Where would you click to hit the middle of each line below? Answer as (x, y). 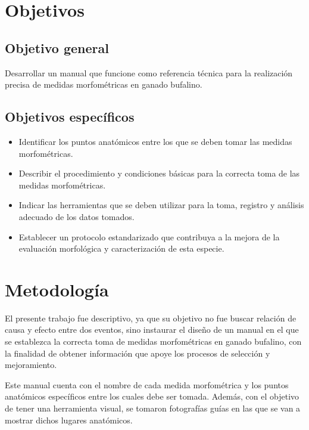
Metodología (57, 289)
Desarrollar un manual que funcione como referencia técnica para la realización (149, 72)
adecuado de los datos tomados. (77, 216)
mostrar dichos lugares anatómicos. (69, 420)
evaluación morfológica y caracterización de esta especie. (121, 248)
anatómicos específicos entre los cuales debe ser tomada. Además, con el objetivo (152, 396)
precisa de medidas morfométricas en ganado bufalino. (104, 84)
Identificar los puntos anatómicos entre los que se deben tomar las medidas (155, 141)
